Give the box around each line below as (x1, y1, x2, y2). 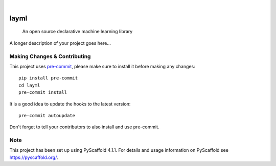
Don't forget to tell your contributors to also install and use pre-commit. (9, 124, 159, 130)
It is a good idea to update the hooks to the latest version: (9, 101, 131, 107)
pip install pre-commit (18, 75, 78, 81)
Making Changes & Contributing (9, 52, 91, 60)
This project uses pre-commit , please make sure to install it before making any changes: (9, 63, 195, 69)
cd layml (18, 82, 40, 88)
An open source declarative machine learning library (22, 29, 133, 35)
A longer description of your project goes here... (9, 40, 111, 46)
